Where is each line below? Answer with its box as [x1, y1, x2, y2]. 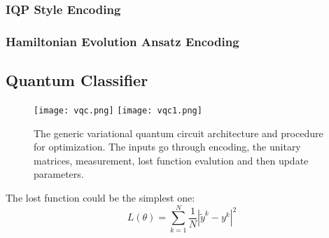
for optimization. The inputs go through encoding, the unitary [34, 139, 301, 154]
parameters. [34, 167, 84, 181]
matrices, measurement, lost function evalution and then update [34, 153, 309, 167]
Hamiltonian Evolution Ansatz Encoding [6, 32, 239, 50]
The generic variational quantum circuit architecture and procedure [34, 125, 323, 140]
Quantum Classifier [6, 69, 148, 91]
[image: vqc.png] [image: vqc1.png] [34, 105, 202, 115]
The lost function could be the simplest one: [6, 190, 195, 204]
